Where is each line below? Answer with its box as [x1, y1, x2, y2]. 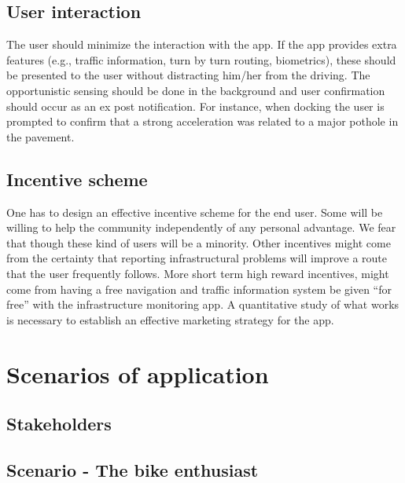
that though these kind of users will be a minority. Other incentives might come [6, 234, 391, 251]
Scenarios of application [6, 357, 269, 390]
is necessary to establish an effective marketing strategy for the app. [6, 311, 334, 327]
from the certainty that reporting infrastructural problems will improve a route [6, 250, 387, 266]
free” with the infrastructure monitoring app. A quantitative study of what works [6, 296, 399, 313]
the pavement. [6, 128, 75, 145]
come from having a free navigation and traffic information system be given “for [6, 280, 392, 297]
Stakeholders [6, 412, 112, 436]
